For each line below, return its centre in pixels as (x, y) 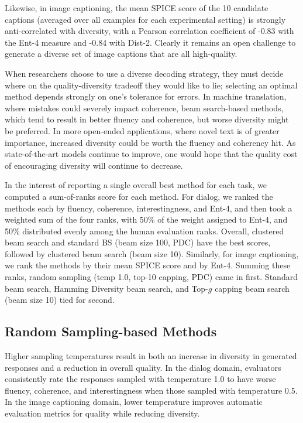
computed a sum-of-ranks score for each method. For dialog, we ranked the (139, 196)
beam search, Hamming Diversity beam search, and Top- (106, 288)
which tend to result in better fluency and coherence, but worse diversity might (147, 119)
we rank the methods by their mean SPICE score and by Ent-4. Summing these (148, 265)
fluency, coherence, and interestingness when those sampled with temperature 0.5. (151, 390)
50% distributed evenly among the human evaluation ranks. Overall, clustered (144, 231)
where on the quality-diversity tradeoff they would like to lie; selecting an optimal (151, 85)
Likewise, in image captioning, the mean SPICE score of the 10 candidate (137, 8)
